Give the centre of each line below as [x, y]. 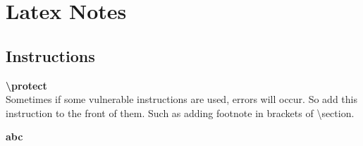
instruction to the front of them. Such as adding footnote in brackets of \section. [180, 112]
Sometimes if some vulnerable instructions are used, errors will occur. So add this [181, 99]
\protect [26, 85]
